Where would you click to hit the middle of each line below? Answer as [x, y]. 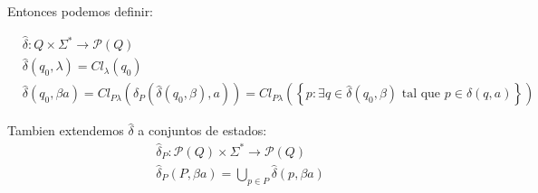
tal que [421, 94]
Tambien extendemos [66, 130]
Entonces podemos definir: [81, 11]
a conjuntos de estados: [202, 130]
